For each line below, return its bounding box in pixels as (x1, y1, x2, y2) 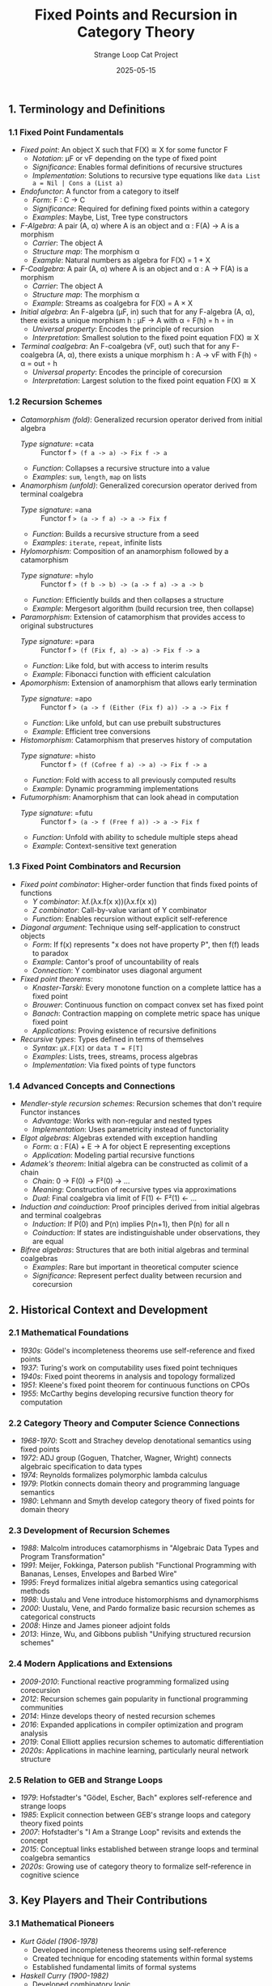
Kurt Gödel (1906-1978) (19, 1936, 99, 1946)
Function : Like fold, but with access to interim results (32, 660, 209, 670)
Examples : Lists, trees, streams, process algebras (32, 1051, 198, 1061)
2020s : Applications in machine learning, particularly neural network (19, 1745, 249, 1755)
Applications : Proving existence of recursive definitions (32, 1025, 217, 1035)
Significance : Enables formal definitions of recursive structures (32, 162, 243, 172)
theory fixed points (19, 1818, 83, 1828)
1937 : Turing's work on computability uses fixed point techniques (19, 1362, 238, 1372)
